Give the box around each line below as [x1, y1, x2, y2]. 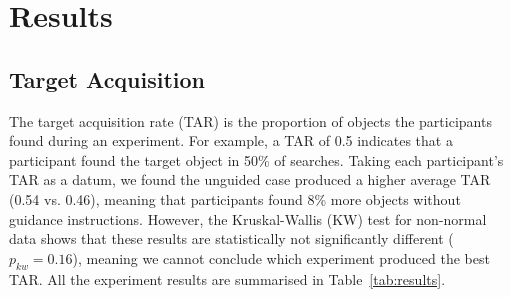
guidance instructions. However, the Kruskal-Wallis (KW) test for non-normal [9, 208, 487, 229]
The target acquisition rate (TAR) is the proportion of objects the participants [9, 110, 492, 131]
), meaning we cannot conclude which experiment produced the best [72, 247, 490, 268]
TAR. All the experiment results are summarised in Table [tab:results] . [9, 268, 446, 289]
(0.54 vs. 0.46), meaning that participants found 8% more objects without [9, 188, 461, 209]
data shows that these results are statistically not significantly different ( [9, 228, 454, 249]
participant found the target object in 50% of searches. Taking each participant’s [9, 149, 504, 170]
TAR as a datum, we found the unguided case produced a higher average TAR [9, 169, 491, 190]
